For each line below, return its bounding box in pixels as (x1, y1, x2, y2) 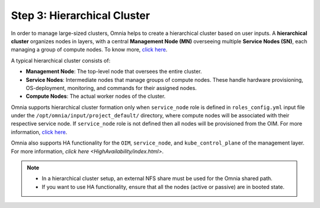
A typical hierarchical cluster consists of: (11, 57, 111, 64)
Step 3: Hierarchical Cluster (11, 9, 151, 22)
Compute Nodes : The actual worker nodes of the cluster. (25, 92, 166, 100)
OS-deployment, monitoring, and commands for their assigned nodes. (25, 84, 197, 91)
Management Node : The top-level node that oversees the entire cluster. (25, 68, 202, 75)
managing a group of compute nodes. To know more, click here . (11, 46, 168, 53)
